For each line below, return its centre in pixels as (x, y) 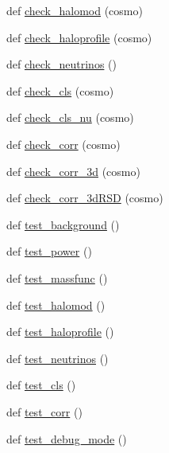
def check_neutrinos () (61, 64)
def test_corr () (44, 411)
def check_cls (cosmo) (60, 90)
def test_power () (49, 251)
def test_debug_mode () (67, 438)
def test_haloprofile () (60, 332)
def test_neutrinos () (58, 358)
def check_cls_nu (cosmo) (70, 117)
